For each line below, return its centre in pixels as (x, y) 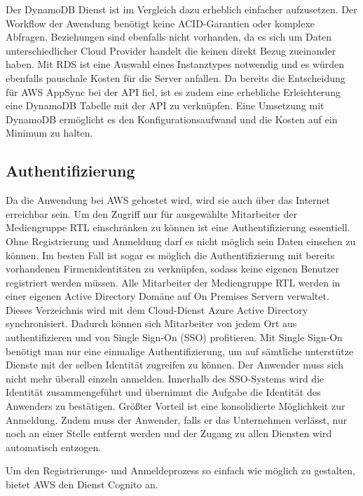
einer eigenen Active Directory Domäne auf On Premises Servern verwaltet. (167, 296)
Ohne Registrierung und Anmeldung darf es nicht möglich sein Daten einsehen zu (181, 241)
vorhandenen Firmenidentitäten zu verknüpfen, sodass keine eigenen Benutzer (173, 269)
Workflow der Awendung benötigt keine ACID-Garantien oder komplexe (160, 23)
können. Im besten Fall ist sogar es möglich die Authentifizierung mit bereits (170, 255)
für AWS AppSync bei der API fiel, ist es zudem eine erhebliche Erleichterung (173, 91)
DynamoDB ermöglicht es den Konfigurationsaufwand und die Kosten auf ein (172, 119)
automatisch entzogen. (54, 447)
